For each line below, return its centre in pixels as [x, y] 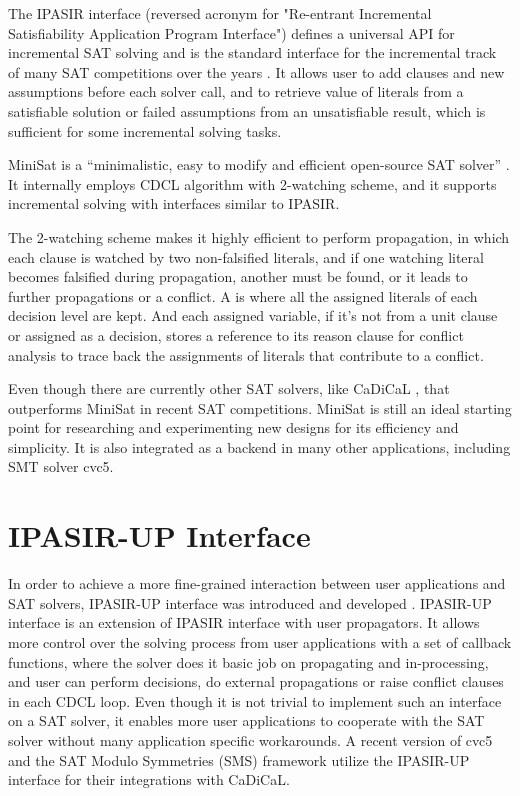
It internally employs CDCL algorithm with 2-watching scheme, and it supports [252, 183]
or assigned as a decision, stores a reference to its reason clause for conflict [236, 334]
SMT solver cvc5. [61, 466]
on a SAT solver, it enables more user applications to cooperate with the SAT [246, 720]
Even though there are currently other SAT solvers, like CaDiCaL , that [229, 388]
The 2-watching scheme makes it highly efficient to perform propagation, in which [259, 236]
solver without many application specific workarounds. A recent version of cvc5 [250, 739]
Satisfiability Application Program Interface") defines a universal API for [231, 32]
